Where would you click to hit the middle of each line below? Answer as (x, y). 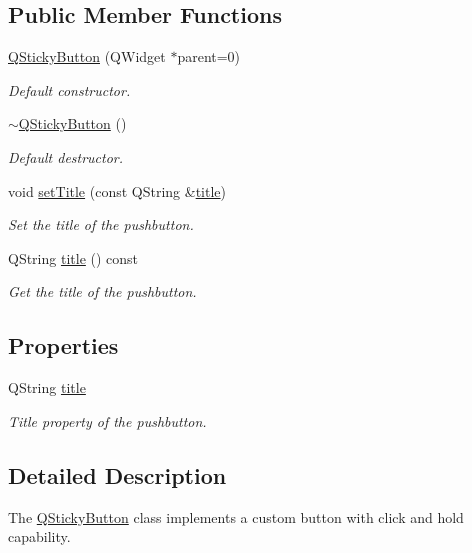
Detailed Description (117, 474)
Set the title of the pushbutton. (101, 224)
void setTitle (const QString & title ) (117, 190)
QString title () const (73, 257)
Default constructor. (69, 89)
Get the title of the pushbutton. (102, 291)
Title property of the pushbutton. (107, 420)
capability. (39, 536)
